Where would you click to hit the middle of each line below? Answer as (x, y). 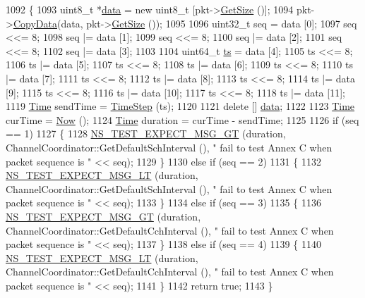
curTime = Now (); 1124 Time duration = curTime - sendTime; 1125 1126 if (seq (182, 119)
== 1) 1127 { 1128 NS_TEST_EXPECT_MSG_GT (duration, (146, 134)
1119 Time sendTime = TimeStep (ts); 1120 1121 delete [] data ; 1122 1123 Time (180, 106)
